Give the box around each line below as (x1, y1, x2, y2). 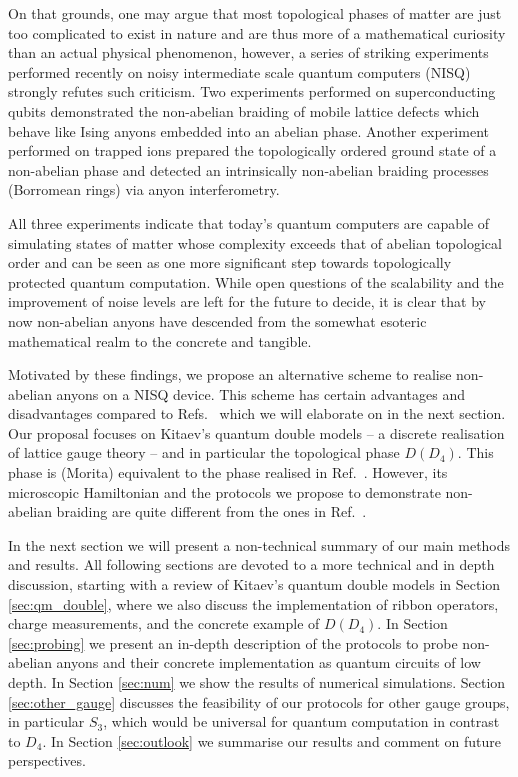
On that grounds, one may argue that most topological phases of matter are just (8, 3, 502, 23)
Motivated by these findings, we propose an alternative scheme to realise (8, 364, 452, 385)
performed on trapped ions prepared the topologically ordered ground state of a (8, 140, 497, 161)
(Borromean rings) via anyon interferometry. (8, 179, 280, 200)
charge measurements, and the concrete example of (8, 613, 320, 634)
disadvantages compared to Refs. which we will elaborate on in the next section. (8, 403, 506, 424)
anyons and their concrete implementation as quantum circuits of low (56, 652, 481, 673)
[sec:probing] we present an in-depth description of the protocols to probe (8, 632, 458, 653)
